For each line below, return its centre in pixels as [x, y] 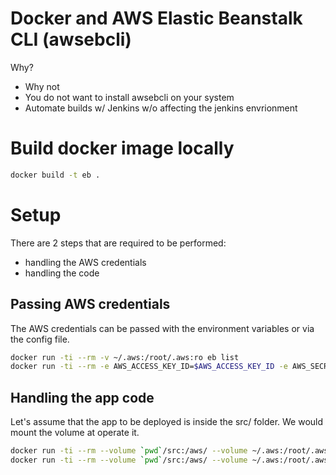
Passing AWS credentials [90, 304]
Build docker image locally [122, 148]
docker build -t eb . [55, 175]
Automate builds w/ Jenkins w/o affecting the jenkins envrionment [161, 108]
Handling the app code [82, 397]
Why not [42, 86]
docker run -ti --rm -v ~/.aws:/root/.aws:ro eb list [125, 357]
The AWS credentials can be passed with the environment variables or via [162, 328]
